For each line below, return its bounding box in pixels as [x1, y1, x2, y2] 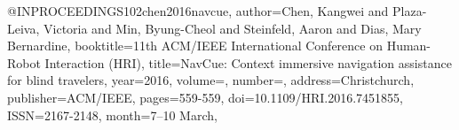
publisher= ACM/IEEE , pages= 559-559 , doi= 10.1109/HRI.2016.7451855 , [7, 88, 403, 106]
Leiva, [7, 19, 40, 37]
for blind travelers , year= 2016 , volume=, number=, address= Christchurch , [7, 71, 415, 89]
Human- [386, 36, 431, 55]
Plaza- [392, 2, 427, 19]
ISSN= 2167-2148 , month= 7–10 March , [7, 105, 218, 124]
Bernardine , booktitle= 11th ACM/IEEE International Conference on [7, 36, 383, 55]
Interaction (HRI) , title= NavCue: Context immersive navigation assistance [44, 53, 452, 72]
